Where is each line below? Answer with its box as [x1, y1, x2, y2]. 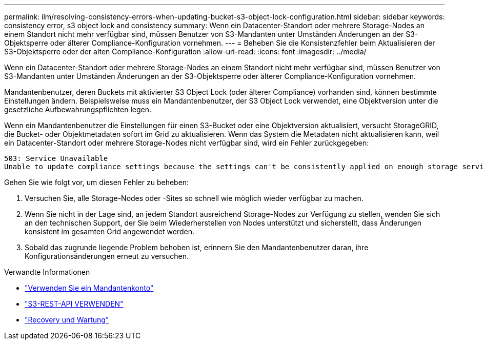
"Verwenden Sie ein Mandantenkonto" [25, 284, 154, 292]
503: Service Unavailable [4, 154, 108, 163]
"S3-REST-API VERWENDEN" [25, 299, 124, 308]
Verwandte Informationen [4, 268, 90, 276]
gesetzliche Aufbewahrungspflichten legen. [4, 105, 151, 114]
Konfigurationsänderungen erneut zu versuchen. [25, 252, 189, 260]
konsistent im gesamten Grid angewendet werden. [25, 227, 194, 236]
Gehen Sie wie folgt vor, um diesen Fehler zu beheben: [4, 178, 189, 187]
